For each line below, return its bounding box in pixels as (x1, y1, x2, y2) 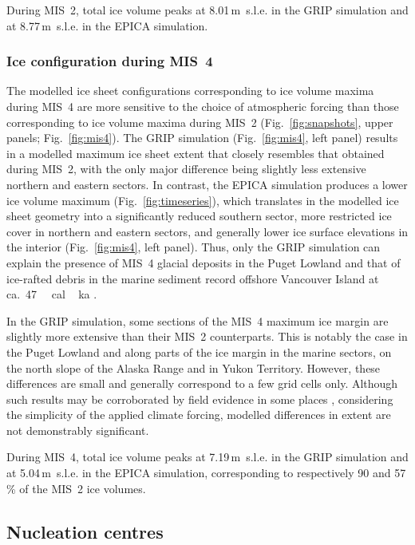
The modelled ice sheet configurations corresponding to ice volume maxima (6, 82, 374, 99)
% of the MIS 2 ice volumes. (6, 480, 146, 496)
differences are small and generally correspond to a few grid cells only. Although (6, 375, 398, 392)
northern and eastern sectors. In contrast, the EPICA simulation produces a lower (6, 176, 408, 192)
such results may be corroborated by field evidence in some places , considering (6, 390, 393, 407)
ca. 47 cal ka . (6, 286, 97, 302)
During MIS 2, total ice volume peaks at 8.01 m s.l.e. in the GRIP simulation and (6, 2, 409, 18)
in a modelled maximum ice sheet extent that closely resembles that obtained (6, 144, 385, 161)
